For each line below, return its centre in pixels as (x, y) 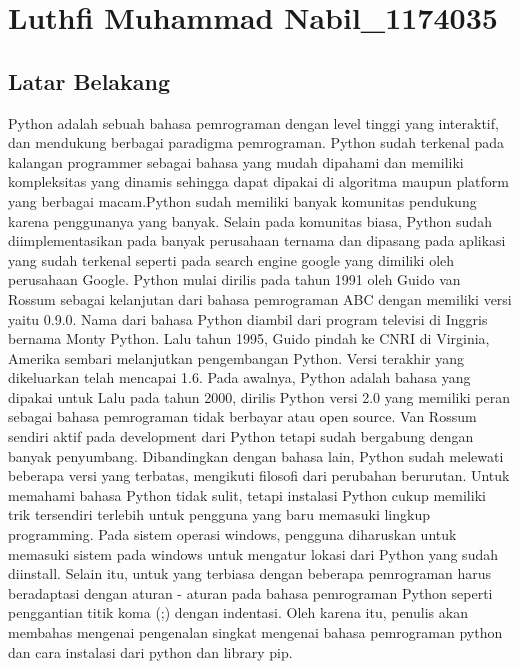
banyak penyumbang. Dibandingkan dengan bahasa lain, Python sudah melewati (256, 455)
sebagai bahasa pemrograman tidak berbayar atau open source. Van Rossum (242, 416)
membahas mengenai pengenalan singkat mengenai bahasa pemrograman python (255, 632)
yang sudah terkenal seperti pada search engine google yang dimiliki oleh (231, 259)
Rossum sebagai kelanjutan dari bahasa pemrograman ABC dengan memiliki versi (260, 298)
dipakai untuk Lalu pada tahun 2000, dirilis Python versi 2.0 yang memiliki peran (259, 396)
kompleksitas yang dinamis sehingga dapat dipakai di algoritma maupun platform (258, 181)
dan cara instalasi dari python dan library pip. (150, 651)
